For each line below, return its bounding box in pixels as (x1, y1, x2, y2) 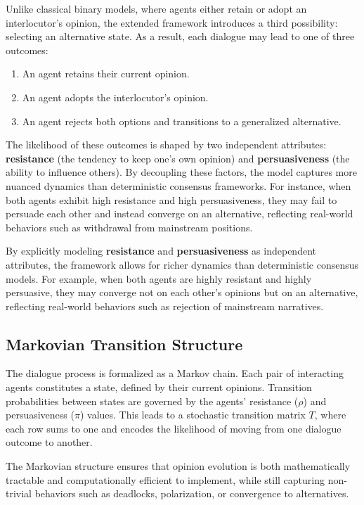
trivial (6, 486, 32, 501)
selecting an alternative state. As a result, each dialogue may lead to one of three (6, 29, 355, 44)
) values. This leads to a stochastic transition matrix (79, 407, 306, 422)
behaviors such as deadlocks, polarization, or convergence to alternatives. (34, 486, 349, 501)
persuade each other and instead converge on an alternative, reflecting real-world (6, 206, 353, 221)
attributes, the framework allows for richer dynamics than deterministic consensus (6, 257, 359, 271)
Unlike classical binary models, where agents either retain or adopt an (6, 1, 307, 15)
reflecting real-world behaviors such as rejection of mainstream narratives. (6, 298, 324, 313)
